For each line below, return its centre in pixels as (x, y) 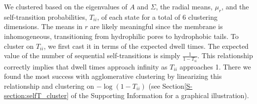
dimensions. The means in (43, 26)
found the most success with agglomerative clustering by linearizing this (113, 76)
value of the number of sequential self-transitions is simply (92, 55)
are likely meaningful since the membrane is (156, 26)
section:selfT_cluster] (36, 95)
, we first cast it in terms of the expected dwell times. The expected (146, 46)
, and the (235, 6)
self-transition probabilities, (45, 17)
